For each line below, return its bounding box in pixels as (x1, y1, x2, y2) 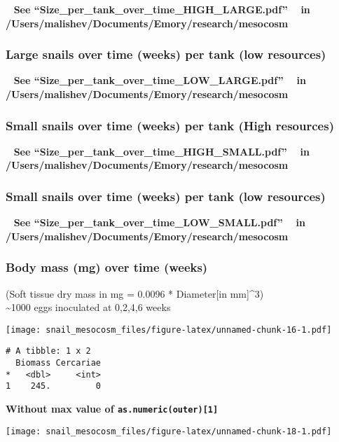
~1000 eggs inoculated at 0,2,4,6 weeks (6, 300, 171, 315)
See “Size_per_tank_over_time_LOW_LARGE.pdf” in (13, 73, 306, 88)
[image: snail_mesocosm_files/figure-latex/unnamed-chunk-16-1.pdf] (6, 324, 332, 335)
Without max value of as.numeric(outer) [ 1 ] (6, 401, 219, 416)
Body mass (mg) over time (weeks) (6, 258, 208, 276)
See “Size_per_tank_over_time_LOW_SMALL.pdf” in (13, 215, 305, 230)
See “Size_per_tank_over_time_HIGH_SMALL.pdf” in (13, 144, 310, 158)
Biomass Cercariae (15, 358, 102, 368)
